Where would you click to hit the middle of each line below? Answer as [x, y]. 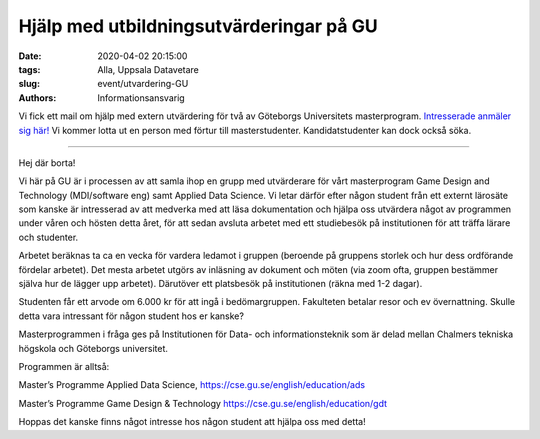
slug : [29, 84]
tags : [29, 69]
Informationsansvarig [141, 97]
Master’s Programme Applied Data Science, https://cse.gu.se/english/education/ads [191, 385]
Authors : [37, 97]
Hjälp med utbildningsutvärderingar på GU [198, 26]
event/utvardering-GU [143, 84]
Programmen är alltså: [64, 366]
